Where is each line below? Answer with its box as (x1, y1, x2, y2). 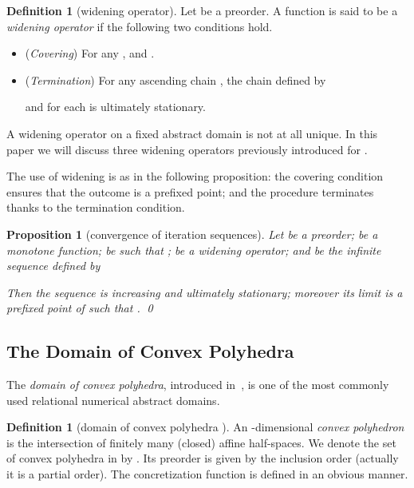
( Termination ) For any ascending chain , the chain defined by (25, 71, 326, 88)
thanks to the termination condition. (6, 199, 185, 216)
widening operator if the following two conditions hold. (6, 18, 273, 34)
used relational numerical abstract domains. (6, 391, 220, 408)
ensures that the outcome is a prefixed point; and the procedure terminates (6, 183, 374, 200)
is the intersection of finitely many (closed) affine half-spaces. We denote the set (6, 434, 396, 450)
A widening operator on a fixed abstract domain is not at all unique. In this (6, 125, 378, 141)
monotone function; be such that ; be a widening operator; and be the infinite (6, 241, 381, 258)
